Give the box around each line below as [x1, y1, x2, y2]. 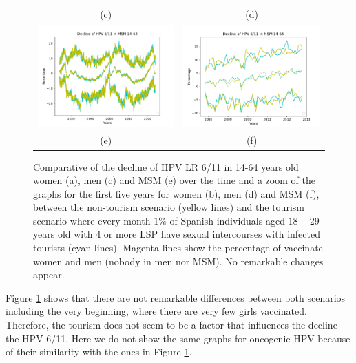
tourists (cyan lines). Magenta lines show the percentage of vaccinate [33, 240, 323, 255]
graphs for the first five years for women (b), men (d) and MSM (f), [33, 186, 320, 200]
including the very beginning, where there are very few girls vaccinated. [6, 304, 307, 318]
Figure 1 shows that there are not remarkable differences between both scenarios [6, 290, 346, 304]
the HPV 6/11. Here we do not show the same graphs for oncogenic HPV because [6, 331, 350, 345]
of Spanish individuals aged [169, 213, 285, 227]
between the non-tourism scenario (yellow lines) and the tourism [33, 200, 304, 214]
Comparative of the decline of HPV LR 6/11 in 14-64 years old [33, 159, 299, 174]
